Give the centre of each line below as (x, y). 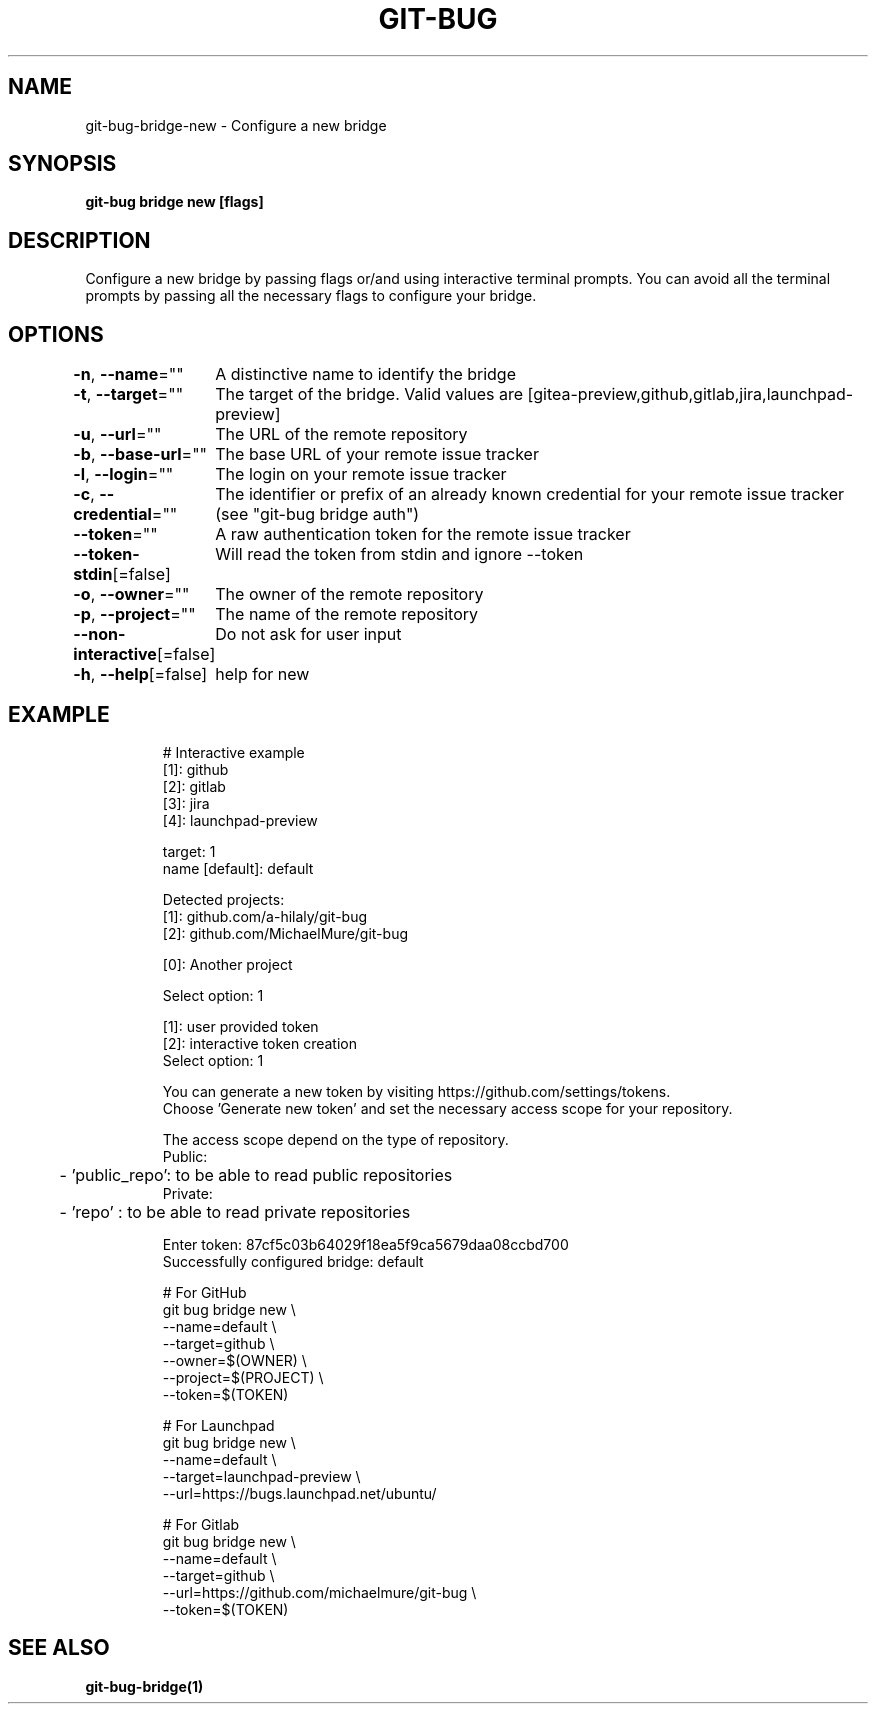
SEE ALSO (59, 1648)
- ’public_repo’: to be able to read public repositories (256, 1174)
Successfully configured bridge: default (293, 1261)
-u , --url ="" (117, 434)
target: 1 (189, 851)
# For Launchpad (218, 1425)
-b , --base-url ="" (140, 454)
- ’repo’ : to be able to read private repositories (235, 1211)
